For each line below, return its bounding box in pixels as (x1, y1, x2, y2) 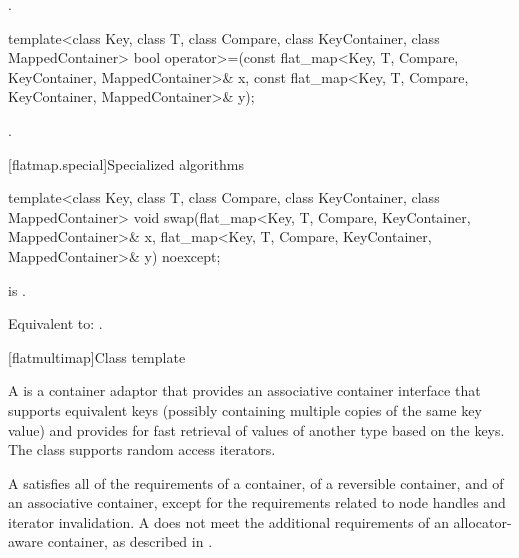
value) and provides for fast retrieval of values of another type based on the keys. (8, 419, 505, 440)
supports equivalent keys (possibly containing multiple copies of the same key (8, 399, 482, 420)
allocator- (453, 511, 512, 532)
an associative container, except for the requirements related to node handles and (8, 492, 506, 513)
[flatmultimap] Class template (8, 346, 186, 367)
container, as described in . (47, 531, 213, 552)
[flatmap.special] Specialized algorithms (8, 153, 244, 174)
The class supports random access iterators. (8, 439, 276, 460)
